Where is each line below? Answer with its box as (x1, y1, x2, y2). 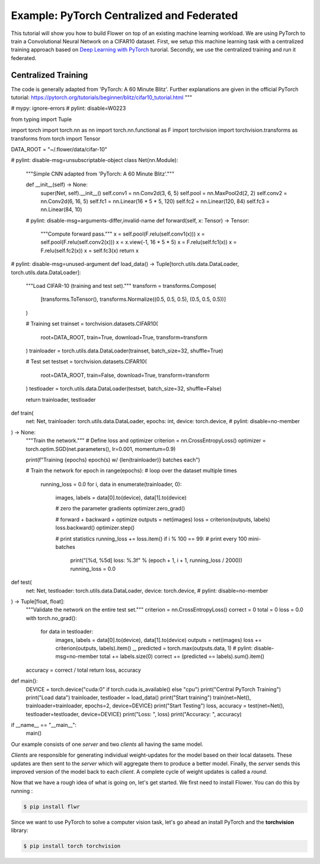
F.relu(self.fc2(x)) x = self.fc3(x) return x (40, 247, 139, 254)
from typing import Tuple (11, 116, 72, 123)
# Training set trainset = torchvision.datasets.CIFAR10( (25, 320, 158, 328)
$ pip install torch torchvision (23, 843, 121, 850)
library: (11, 827, 28, 834)
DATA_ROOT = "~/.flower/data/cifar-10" (11, 145, 108, 153)
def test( (11, 579, 32, 586)
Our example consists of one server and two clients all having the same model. (11, 741, 204, 748)
